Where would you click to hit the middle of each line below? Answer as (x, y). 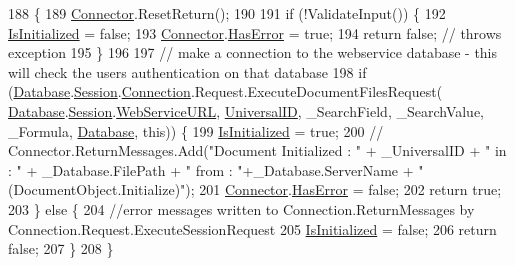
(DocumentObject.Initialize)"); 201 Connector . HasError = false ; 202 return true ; (255, 189)
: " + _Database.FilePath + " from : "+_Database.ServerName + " (216, 169)
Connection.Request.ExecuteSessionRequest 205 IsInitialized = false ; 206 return (252, 228)
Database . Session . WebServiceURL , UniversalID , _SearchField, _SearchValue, (246, 110)
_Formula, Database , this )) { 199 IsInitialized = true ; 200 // (196, 130)
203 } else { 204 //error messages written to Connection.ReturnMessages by (241, 208)
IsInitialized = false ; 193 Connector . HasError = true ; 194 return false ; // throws (255, 32)
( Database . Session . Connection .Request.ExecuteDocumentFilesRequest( (225, 91)
